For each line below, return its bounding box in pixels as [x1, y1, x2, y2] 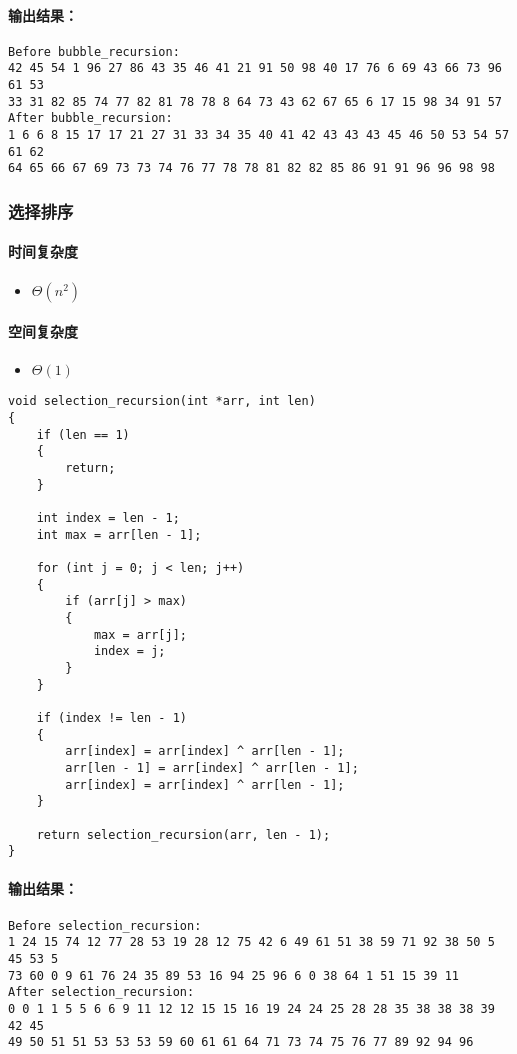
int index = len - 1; [36, 511, 180, 526]
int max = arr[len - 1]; [36, 527, 202, 542]
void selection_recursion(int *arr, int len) [8, 394, 316, 409]
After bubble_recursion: [8, 111, 173, 126]
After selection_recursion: [8, 985, 195, 1000]
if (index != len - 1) [36, 710, 187, 725]
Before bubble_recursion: [8, 44, 180, 59]
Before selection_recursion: [8, 918, 202, 933]
